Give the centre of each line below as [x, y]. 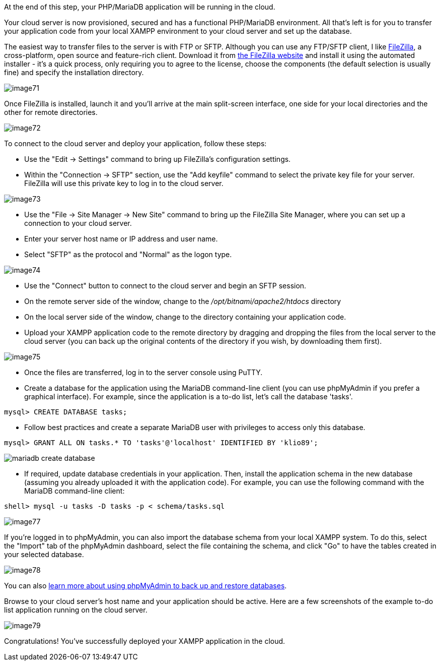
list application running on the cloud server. [76, 610]
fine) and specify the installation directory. [74, 72]
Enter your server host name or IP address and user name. [121, 239]
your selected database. [44, 554]
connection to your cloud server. [78, 223]
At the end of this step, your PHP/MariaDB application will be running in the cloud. [140, 7]
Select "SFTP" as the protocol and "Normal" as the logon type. [128, 254]
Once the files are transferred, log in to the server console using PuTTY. [143, 372]
